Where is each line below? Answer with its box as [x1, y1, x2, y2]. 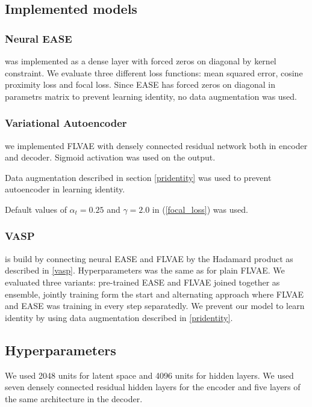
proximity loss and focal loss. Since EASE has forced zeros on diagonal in [5, 78, 275, 91]
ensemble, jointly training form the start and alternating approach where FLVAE [5, 287, 304, 300]
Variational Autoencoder [5, 115, 127, 130]
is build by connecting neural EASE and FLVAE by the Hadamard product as [5, 252, 293, 265]
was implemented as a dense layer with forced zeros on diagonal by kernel [5, 55, 276, 67]
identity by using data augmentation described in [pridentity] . [5, 311, 233, 323]
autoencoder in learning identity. [5, 183, 125, 195]
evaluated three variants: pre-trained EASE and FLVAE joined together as [5, 275, 280, 288]
